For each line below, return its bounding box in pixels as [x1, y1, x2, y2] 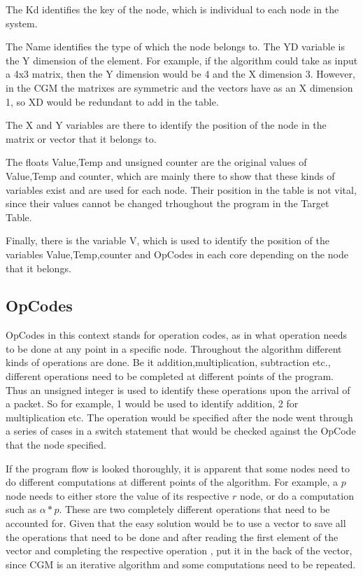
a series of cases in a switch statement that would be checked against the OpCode [6, 423, 356, 438]
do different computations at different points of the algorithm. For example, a [6, 475, 338, 489]
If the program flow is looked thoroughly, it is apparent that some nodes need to [6, 461, 350, 475]
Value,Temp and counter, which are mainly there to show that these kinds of [6, 168, 335, 183]
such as [6, 502, 37, 517]
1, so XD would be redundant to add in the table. [6, 94, 219, 108]
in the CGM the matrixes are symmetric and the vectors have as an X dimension [6, 80, 353, 94]
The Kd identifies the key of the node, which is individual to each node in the [6, 2, 339, 16]
